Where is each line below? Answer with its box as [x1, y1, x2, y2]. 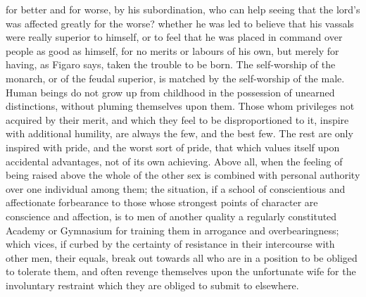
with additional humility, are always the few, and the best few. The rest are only [6, 126, 353, 141]
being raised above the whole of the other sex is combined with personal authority [6, 168, 360, 182]
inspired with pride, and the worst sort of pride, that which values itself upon [6, 139, 340, 154]
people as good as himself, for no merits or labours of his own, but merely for [6, 43, 339, 58]
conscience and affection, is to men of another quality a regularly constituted [6, 208, 337, 223]
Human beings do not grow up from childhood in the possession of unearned [6, 84, 335, 99]
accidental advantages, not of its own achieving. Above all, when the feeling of [6, 153, 343, 168]
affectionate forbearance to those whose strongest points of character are [6, 195, 318, 210]
